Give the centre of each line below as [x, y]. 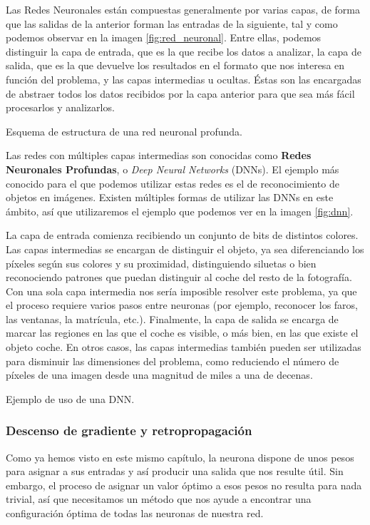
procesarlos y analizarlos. [60, 107]
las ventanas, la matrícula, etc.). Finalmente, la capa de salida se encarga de [172, 318]
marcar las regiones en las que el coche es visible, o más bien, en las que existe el [182, 333]
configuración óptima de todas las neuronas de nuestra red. [135, 513]
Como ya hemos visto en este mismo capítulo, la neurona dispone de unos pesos [180, 457]
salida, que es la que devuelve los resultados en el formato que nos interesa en [175, 65]
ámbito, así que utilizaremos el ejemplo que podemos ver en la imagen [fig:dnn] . [180, 211]
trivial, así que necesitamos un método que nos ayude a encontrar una [159, 499]
